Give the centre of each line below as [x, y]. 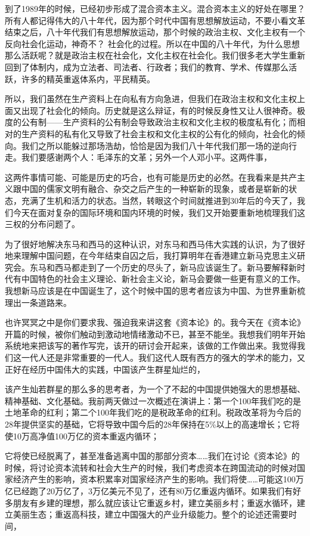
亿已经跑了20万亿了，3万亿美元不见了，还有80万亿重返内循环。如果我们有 [149, 490]
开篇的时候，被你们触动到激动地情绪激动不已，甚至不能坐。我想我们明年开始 [155, 334]
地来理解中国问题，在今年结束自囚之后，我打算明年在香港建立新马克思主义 [151, 255]
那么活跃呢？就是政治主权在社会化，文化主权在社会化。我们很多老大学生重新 [155, 55]
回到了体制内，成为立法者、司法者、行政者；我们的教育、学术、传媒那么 [147, 66]
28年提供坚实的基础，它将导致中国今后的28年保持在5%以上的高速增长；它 [148, 424]
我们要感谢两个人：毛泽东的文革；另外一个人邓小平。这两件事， [146, 157]
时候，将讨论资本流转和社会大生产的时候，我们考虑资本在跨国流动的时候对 [151, 467]
